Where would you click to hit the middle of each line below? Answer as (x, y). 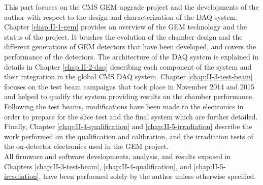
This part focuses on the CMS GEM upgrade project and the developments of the (131, 7)
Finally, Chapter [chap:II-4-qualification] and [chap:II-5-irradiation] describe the (128, 126)
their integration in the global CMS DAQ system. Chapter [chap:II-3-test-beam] (128, 76)
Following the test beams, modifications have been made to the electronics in (124, 106)
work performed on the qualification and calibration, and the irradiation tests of (129, 136)
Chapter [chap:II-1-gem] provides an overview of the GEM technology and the (126, 27)
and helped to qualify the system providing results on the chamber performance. (129, 96)
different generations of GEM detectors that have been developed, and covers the (130, 47)
